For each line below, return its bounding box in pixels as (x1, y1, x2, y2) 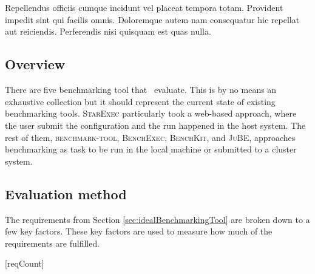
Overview (5, 55, 66, 74)
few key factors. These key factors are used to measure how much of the (5, 225, 273, 238)
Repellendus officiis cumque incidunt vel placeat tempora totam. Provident (5, 1, 283, 14)
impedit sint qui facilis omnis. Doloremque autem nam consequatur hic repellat (5, 13, 300, 26)
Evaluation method (5, 184, 127, 203)
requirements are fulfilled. (5, 236, 100, 249)
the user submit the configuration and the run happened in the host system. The (5, 118, 306, 131)
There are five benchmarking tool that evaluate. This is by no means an (5, 83, 277, 96)
